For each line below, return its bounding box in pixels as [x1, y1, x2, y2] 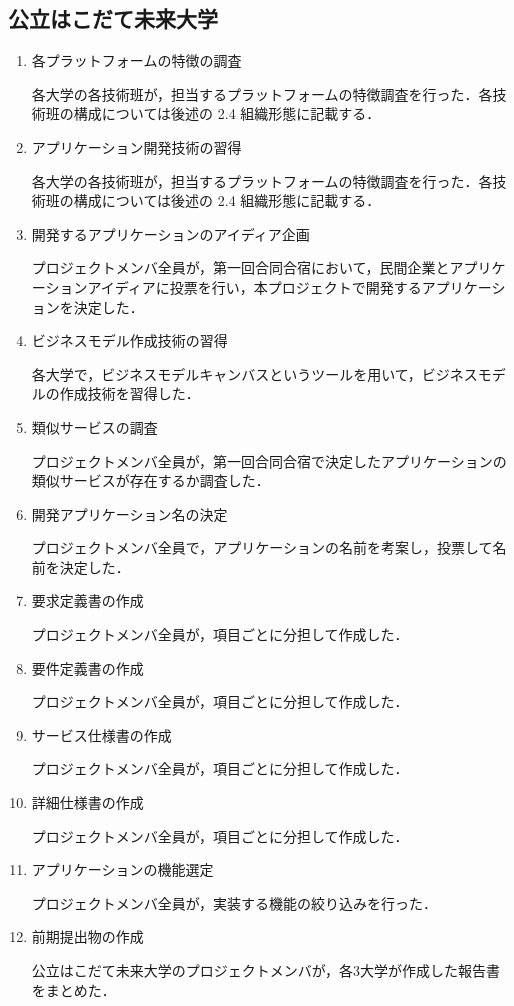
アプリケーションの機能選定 [31, 859, 214, 880]
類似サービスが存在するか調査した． [31, 470, 270, 491]
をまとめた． [31, 979, 116, 1000]
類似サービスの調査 [31, 416, 158, 437]
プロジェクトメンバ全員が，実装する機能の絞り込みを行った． [31, 892, 437, 913]
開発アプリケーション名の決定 [31, 503, 228, 524]
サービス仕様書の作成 [31, 724, 172, 745]
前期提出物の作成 [31, 926, 144, 947]
